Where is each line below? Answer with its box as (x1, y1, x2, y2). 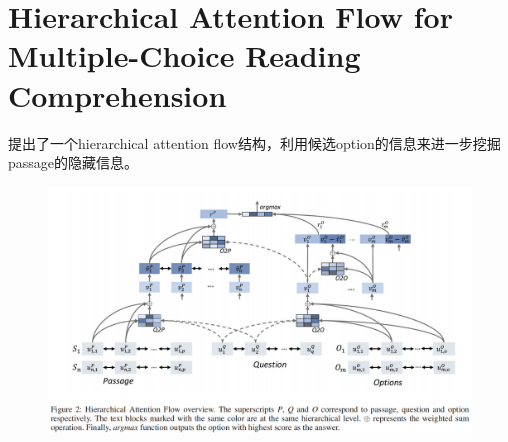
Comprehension (8, 74, 227, 115)
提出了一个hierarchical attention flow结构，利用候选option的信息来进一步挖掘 (8, 132, 501, 153)
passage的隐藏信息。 (8, 152, 139, 173)
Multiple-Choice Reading (8, 35, 361, 76)
